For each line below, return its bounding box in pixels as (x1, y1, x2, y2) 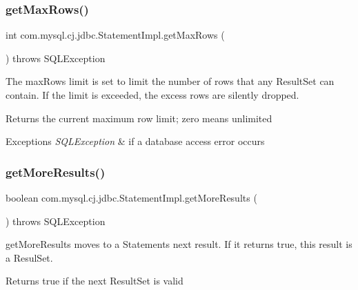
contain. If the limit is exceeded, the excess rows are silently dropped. (6, 88, 299, 101)
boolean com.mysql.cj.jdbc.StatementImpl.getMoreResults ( (6, 191, 257, 204)
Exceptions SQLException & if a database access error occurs (6, 134, 265, 148)
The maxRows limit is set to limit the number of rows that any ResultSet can (6, 74, 335, 88)
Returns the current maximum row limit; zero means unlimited (6, 110, 272, 125)
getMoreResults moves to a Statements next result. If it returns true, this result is (6, 237, 352, 251)
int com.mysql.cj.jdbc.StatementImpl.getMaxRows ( (6, 28, 225, 42)
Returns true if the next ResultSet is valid (6, 273, 183, 288)
